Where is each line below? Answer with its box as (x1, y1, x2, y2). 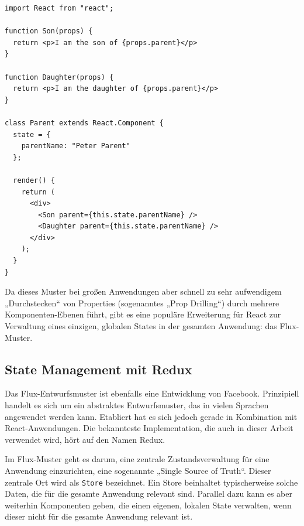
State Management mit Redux (5, 360, 192, 378)
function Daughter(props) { (5, 73, 114, 81)
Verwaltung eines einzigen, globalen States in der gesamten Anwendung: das (5, 320, 277, 332)
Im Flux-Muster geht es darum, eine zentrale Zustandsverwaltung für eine (5, 453, 270, 465)
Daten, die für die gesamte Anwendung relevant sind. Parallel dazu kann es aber (5, 487, 292, 500)
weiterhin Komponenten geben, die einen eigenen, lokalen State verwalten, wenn (5, 498, 292, 511)
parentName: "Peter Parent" (21, 142, 130, 151)
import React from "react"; (5, 4, 114, 12)
